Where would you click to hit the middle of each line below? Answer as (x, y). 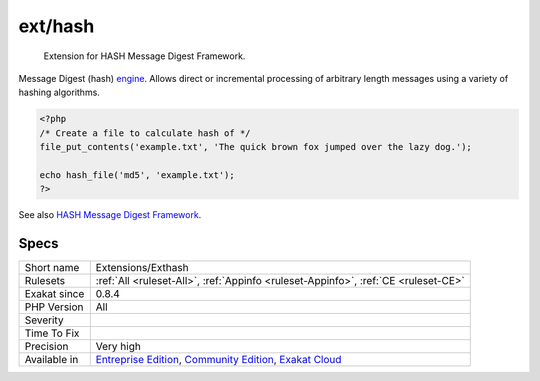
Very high (118, 347)
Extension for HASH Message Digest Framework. (144, 56)
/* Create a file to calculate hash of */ (145, 133)
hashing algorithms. (59, 92)
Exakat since (54, 294)
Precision (46, 347)
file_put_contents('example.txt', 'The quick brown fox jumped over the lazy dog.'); (255, 147)
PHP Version (54, 307)
